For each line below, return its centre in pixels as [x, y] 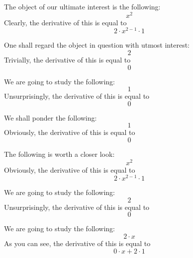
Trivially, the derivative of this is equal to [67, 59]
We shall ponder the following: [50, 117]
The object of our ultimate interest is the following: [82, 6]
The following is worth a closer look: [59, 154]
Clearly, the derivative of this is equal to [65, 22]
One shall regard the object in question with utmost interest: [97, 45]
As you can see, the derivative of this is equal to [77, 243]
